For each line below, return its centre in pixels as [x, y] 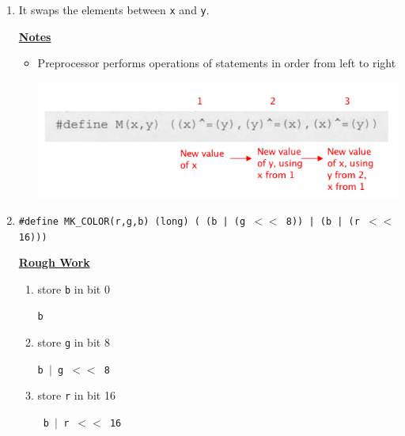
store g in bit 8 [74, 342]
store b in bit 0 [74, 288]
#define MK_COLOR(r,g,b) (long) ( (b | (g [132, 221]
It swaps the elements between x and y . [114, 9]
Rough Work [54, 262]
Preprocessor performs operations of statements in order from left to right [217, 63]
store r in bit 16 [76, 395]
